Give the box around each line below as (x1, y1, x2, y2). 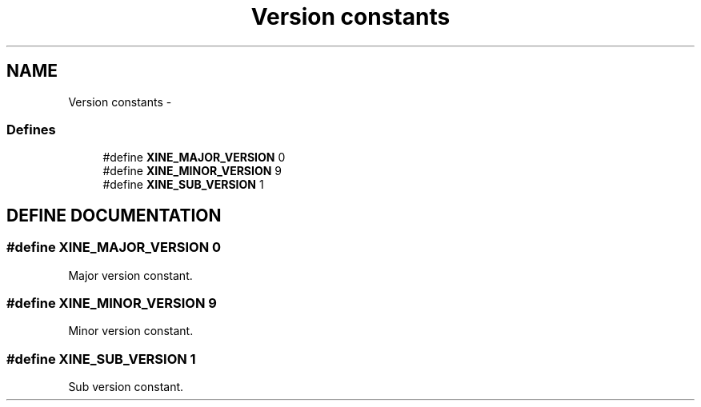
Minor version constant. (68, 324, 194, 338)
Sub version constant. (68, 380, 184, 394)
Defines (6, 121, 56, 138)
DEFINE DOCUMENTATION (6, 205, 222, 225)
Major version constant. (68, 268, 193, 282)
